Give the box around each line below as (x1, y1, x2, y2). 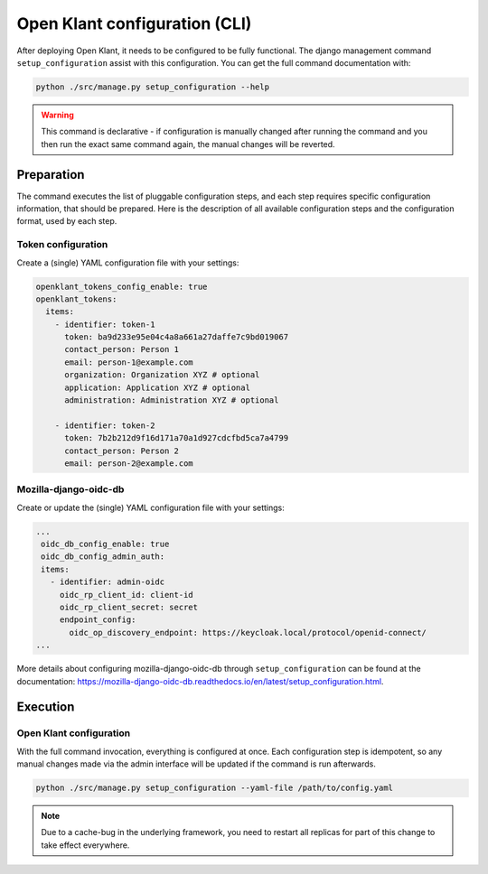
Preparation (16, 167, 85, 182)
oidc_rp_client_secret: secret (59, 602, 199, 613)
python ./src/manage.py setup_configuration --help (35, 81, 270, 92)
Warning (41, 109, 74, 120)
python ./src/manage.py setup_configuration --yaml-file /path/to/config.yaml (35, 783, 393, 794)
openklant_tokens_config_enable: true (35, 281, 208, 292)
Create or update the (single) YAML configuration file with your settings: (16, 502, 285, 513)
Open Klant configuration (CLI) (16, 14, 252, 33)
